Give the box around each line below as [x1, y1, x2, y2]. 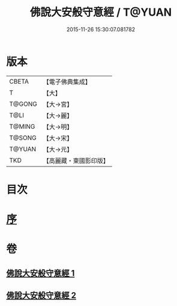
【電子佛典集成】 [43, 78, 91, 86]
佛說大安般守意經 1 [6, 268, 75, 278]
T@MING [9, 122, 35, 130]
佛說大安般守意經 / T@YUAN [29, 5, 172, 19]
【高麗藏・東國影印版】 [43, 156, 109, 165]
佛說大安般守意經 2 [6, 290, 77, 301]
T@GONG [9, 100, 37, 108]
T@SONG [9, 133, 37, 142]
